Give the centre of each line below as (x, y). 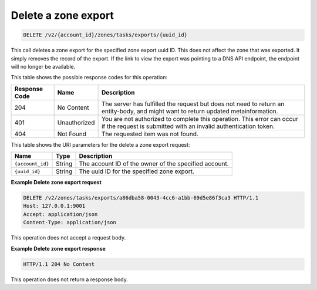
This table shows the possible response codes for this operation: (89, 77)
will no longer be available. (43, 66)
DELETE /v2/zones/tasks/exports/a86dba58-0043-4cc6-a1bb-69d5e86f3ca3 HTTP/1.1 (141, 198)
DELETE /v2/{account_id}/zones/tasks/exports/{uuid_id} (105, 35)
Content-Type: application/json (70, 222)
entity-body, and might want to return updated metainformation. (190, 111)
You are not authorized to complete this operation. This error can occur (200, 119)
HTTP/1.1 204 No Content (59, 264)
